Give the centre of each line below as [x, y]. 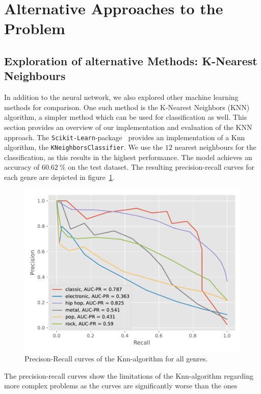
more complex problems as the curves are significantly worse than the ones [121, 386]
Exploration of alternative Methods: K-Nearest [131, 60]
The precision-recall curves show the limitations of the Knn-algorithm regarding [129, 375]
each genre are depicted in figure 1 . [59, 177]
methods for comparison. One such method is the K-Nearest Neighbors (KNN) [127, 107]
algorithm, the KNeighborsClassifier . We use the [84, 147]
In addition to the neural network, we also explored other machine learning [121, 97]
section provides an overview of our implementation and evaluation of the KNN [128, 127]
